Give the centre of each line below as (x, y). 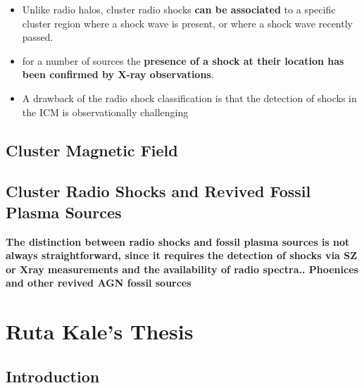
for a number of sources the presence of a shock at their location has (183, 60)
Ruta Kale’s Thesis (100, 331)
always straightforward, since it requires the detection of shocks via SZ (181, 255)
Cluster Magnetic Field (92, 150)
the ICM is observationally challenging (105, 112)
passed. (38, 37)
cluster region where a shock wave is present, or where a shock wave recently (187, 23)
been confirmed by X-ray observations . (118, 74)
